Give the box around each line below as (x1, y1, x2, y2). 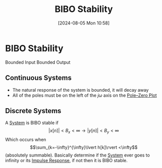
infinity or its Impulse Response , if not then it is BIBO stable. (5, 158, 128, 164)
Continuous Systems (5, 74, 72, 82)
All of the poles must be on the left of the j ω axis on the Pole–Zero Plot (12, 92, 157, 98)
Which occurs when (5, 137, 46, 143)
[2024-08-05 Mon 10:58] (58, 20, 110, 26)
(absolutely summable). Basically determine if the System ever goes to (5, 152, 150, 158)
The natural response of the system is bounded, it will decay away (12, 87, 149, 93)
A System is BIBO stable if (5, 120, 59, 126)
